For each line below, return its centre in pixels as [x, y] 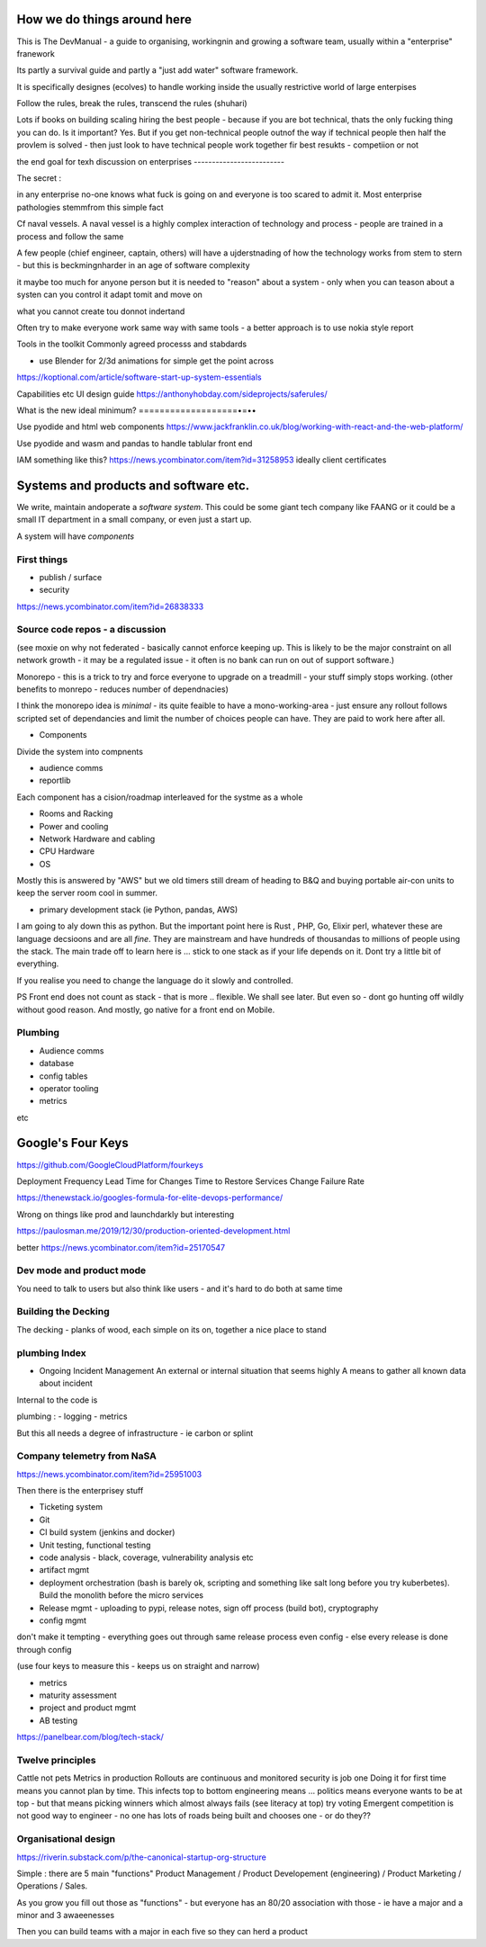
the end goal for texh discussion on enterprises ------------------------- [151, 161]
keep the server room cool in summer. [87, 893]
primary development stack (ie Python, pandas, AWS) [139, 910]
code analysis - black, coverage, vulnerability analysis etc [146, 1557]
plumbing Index [51, 1352]
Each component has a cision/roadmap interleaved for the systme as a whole [160, 797]
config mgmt [63, 1620]
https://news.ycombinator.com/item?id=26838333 [110, 606]
